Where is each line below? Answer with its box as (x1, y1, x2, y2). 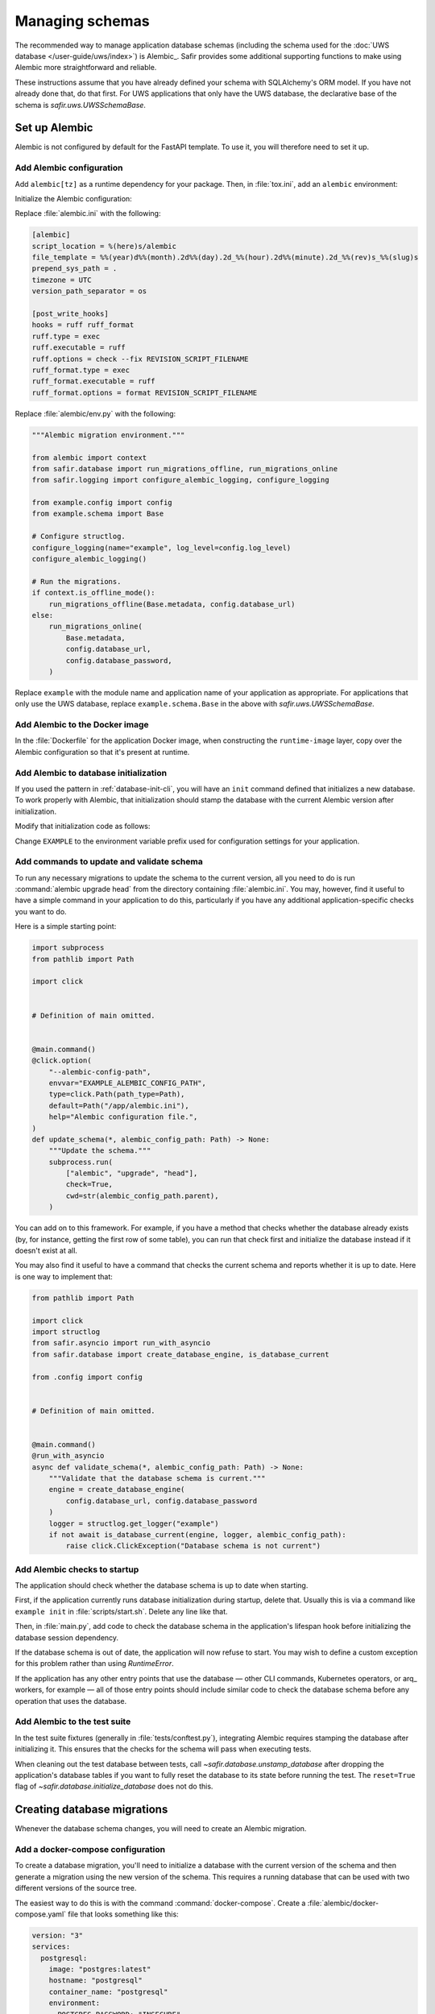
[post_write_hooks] (31, 309, 109, 318)
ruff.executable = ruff (31, 343, 126, 352)
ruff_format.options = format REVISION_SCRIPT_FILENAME (31, 387, 258, 397)
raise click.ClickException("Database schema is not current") (65, 1541, 321, 1551)
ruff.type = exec (31, 331, 101, 341)
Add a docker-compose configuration (14, 1843, 165, 1854)
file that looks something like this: (67, 1909, 179, 1919)
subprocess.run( (48, 1157, 113, 1167)
